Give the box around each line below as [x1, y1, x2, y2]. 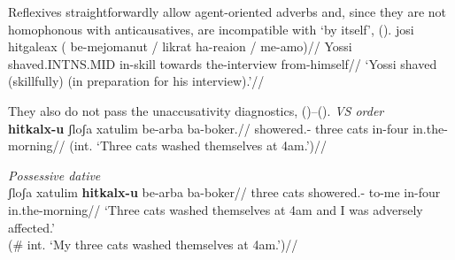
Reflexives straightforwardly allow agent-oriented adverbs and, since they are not [8, 3, 447, 20]
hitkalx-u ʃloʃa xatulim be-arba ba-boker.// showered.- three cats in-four [8, 119, 409, 137]
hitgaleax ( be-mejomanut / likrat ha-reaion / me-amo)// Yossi [8, 37, 352, 56]
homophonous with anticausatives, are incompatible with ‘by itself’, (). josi [8, 19, 414, 38]
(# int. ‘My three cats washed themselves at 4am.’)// [8, 235, 298, 254]
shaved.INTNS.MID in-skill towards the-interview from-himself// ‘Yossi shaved [8, 54, 437, 73]
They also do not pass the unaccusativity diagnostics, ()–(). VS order [8, 101, 384, 119]
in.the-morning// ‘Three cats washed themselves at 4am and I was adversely [8, 200, 423, 218]
